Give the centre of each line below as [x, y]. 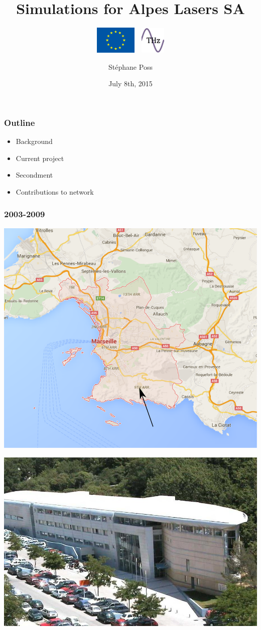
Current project [40, 158]
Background [34, 141]
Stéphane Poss [130, 66]
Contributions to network [55, 191]
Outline [20, 122]
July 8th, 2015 [130, 84]
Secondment [34, 175]
